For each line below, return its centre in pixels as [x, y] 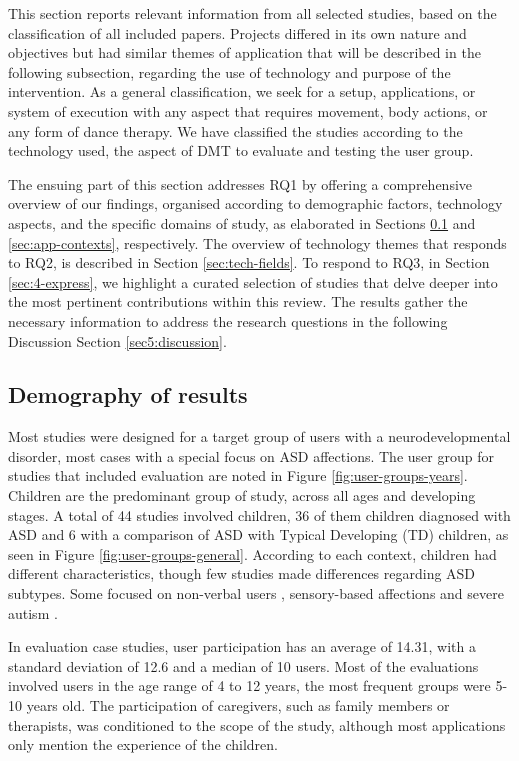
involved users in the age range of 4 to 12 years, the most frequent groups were [249, 685]
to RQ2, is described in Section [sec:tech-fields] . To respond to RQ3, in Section [249, 262]
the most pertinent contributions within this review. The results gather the [238, 301]
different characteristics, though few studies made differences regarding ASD [242, 573]
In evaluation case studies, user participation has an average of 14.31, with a [242, 646]
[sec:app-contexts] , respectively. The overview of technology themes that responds [257, 242]
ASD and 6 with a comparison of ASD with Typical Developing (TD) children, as [258, 534]
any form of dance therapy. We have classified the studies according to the [235, 130]
